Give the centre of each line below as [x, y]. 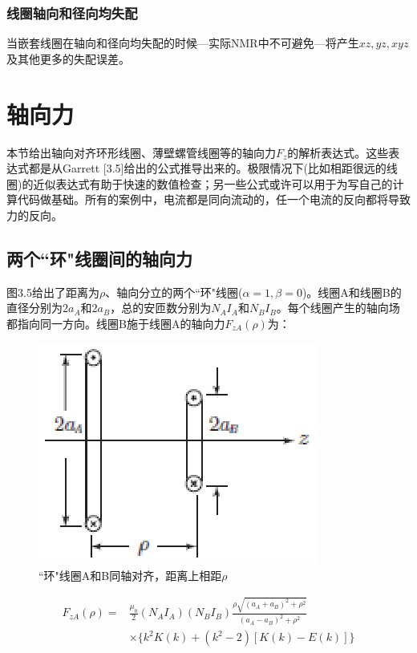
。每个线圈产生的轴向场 [338, 308]
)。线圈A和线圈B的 [352, 292]
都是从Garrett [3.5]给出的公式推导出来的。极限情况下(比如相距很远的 [207, 168]
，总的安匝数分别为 [161, 308]
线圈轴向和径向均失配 [72, 12]
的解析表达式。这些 [338, 152]
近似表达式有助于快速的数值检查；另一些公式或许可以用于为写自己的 [213, 183]
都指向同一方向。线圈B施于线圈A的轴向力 [116, 323]
